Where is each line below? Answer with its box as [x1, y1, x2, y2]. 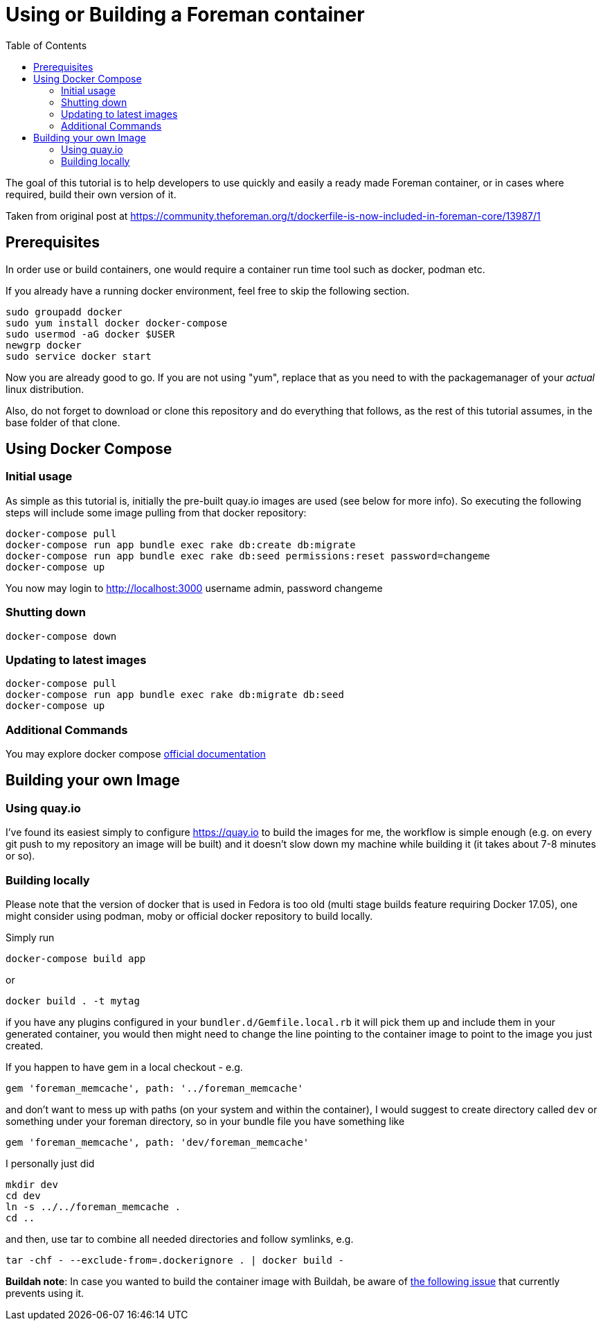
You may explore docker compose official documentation [6, 748, 266, 760]
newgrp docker [6, 339, 82, 351]
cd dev [6, 1190, 41, 1202]
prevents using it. [6, 1287, 84, 1300]
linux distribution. [6, 383, 84, 395]
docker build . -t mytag [6, 995, 140, 1007]
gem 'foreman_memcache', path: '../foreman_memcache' [6, 1083, 303, 1094]
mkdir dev [6, 1179, 58, 1191]
